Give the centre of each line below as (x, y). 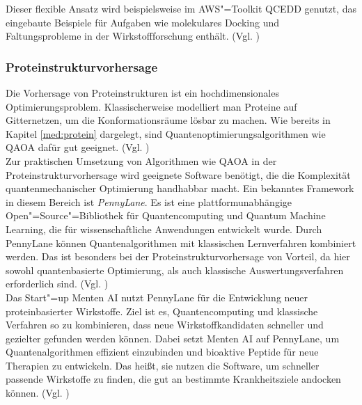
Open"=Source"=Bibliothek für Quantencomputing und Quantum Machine (166, 215)
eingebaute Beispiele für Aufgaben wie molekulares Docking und (143, 22)
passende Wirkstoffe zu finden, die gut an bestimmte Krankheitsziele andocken (173, 379)
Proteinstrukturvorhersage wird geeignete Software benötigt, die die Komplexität (178, 174)
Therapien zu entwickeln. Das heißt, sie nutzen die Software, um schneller (163, 365)
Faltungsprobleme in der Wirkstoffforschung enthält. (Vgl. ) (133, 36)
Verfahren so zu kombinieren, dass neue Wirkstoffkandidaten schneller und (165, 325)
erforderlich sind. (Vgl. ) (57, 284)
